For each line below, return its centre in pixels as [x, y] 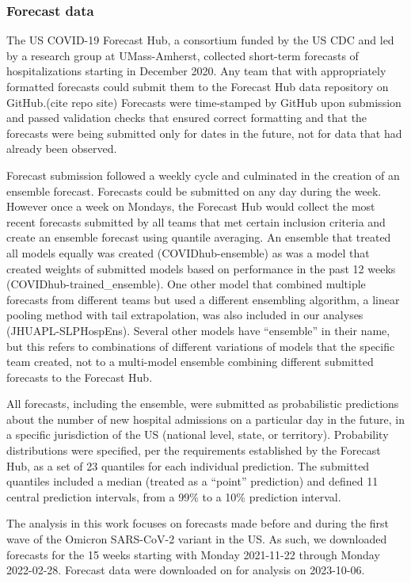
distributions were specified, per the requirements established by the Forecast [194, 450]
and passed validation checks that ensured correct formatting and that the [187, 118]
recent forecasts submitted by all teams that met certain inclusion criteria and [196, 221]
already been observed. [62, 149]
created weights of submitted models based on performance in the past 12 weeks [201, 268]
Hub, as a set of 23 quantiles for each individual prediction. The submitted [188, 465]
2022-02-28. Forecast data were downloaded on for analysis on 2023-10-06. [186, 570]
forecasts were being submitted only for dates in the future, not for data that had [204, 133]
